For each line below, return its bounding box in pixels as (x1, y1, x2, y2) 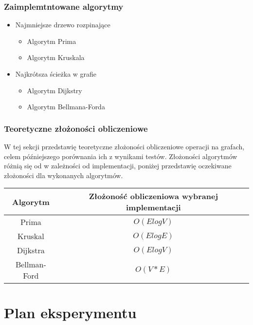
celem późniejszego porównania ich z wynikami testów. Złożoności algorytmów (4, 151, 237, 161)
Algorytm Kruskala (27, 52, 85, 62)
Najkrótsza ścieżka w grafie (15, 69, 97, 79)
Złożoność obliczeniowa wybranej (89, 190, 218, 202)
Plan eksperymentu (4, 302, 137, 322)
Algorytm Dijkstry (27, 85, 82, 95)
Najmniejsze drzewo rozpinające (15, 20, 110, 30)
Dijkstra (17, 244, 45, 256)
